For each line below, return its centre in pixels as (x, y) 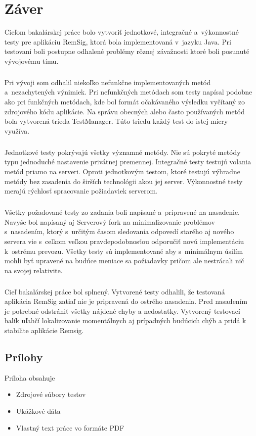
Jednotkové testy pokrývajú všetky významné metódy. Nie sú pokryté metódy (123, 152)
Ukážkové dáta (38, 411)
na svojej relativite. (34, 270)
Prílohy (24, 357)
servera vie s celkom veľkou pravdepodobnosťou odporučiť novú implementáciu (124, 241)
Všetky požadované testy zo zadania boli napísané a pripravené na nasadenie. (122, 212)
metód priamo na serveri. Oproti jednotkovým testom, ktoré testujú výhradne (122, 171)
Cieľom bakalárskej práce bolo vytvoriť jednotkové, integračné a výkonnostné (122, 32)
